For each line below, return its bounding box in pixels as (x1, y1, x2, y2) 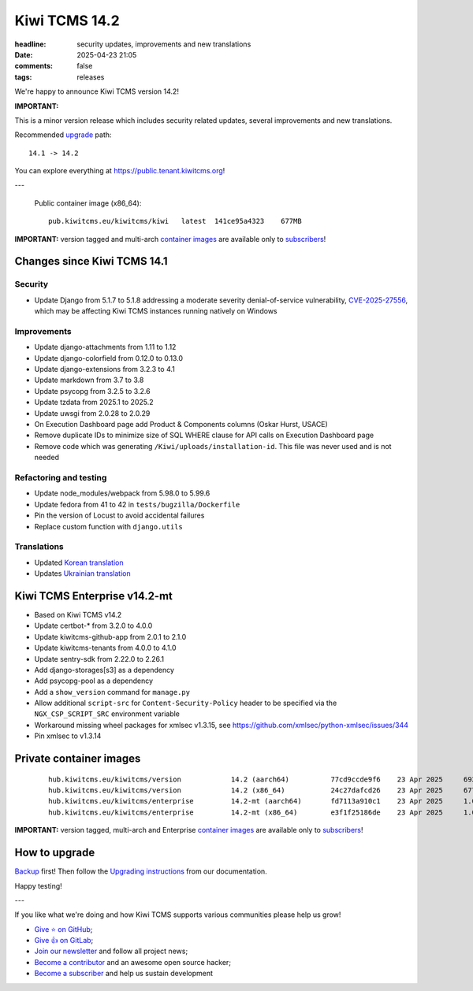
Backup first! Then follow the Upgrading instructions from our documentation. (14, 867, 267, 876)
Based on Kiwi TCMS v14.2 (34, 610, 122, 619)
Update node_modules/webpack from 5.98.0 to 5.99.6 (34, 488, 210, 498)
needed (34, 453, 59, 462)
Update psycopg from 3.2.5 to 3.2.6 (34, 386, 151, 395)
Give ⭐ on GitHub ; (34, 924, 93, 933)
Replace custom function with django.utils (34, 521, 183, 531)
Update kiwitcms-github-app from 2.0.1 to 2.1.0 (34, 632, 187, 641)
